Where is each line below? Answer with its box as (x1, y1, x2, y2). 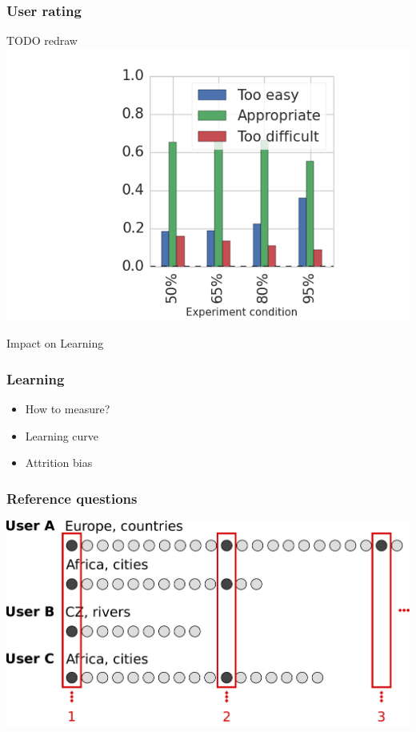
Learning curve (25, 427, 99, 444)
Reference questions (6, 488, 138, 508)
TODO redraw (6, 32, 78, 49)
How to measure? (25, 400, 110, 417)
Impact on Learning (6, 335, 104, 352)
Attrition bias (25, 454, 93, 471)
